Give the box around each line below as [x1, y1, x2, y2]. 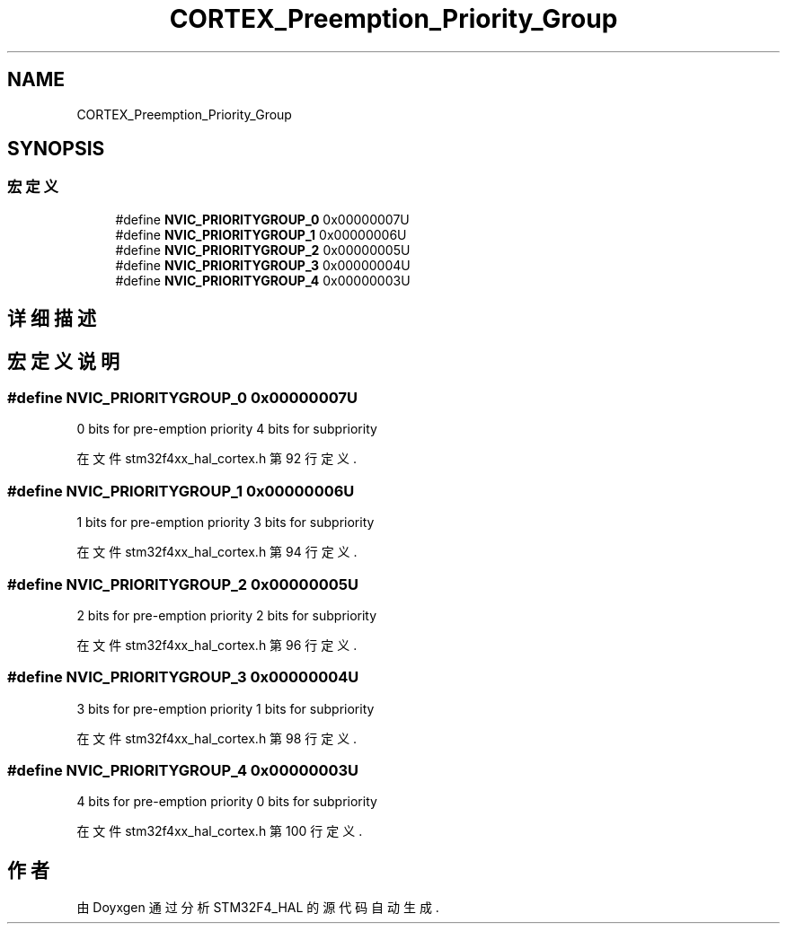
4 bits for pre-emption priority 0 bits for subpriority [76, 794, 377, 810]
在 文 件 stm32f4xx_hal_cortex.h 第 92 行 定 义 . [76, 451, 358, 467]
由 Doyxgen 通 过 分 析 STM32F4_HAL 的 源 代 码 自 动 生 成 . [76, 900, 439, 916]
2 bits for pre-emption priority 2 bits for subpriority [76, 607, 377, 623]
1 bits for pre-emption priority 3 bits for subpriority [76, 514, 375, 531]
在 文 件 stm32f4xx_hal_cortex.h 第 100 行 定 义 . [76, 823, 363, 839]
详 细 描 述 [7, 307, 96, 330]
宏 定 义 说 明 [7, 349, 119, 373]
